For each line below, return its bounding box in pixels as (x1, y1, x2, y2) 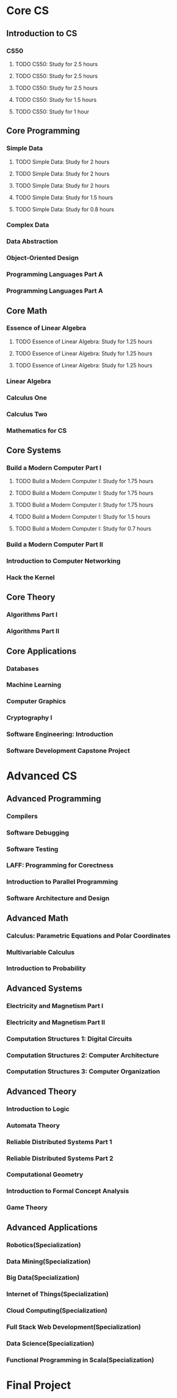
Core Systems (6, 445, 62, 456)
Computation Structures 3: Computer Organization (6, 1068, 161, 1076)
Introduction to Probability (6, 964, 87, 972)
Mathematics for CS (6, 426, 67, 435)
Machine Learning (6, 681, 62, 689)
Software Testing (6, 844, 59, 853)
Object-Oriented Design (6, 254, 79, 262)
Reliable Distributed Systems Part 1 (6, 1137, 112, 1146)
